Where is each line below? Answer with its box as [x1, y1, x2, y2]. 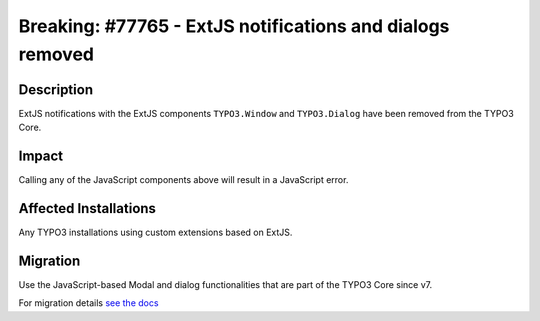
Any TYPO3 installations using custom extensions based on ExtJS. [18, 226, 293, 239]
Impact [18, 148, 64, 165]
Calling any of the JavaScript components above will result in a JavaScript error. [18, 174, 349, 186]
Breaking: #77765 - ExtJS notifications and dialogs [18, 15, 450, 37]
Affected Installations [18, 200, 157, 217]
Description [18, 81, 94, 98]
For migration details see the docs [18, 297, 159, 309]
